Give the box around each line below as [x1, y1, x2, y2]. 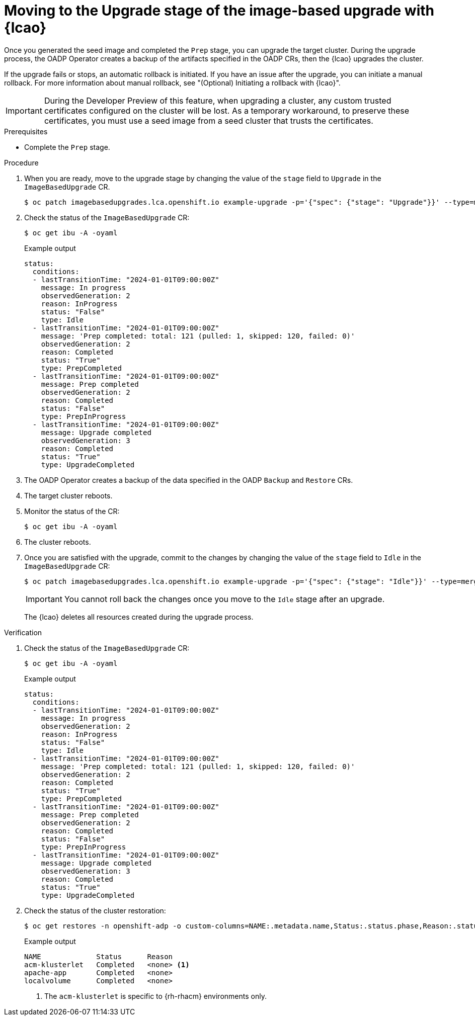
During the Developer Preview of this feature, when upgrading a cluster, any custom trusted [44, 95, 391, 106]
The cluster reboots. [24, 537, 91, 546]
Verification [4, 628, 42, 637]
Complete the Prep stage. [24, 142, 110, 151]
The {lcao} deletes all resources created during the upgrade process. [24, 612, 254, 621]
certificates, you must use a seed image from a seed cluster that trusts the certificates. [44, 115, 373, 126]
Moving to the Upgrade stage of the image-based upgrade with [4, 2, 434, 19]
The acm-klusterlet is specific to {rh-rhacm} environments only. [44, 991, 267, 1000]
